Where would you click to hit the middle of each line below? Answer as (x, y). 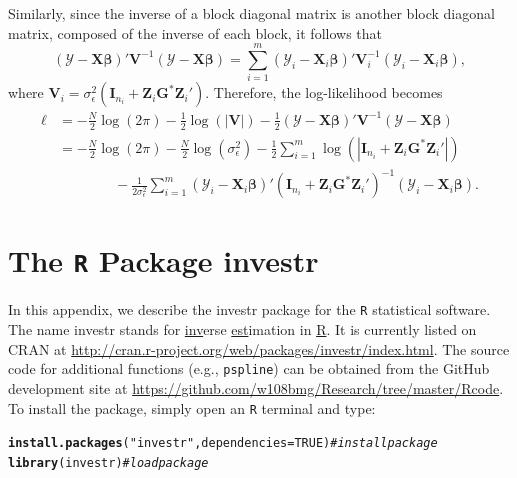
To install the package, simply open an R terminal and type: (192, 407)
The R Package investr (163, 260)
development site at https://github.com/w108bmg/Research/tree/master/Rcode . (256, 387)
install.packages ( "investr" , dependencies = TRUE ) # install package (223, 443)
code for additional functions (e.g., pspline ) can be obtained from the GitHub (249, 368)
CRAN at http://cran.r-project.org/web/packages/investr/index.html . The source (259, 348)
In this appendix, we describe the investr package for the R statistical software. (249, 309)
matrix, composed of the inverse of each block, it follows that (195, 32)
